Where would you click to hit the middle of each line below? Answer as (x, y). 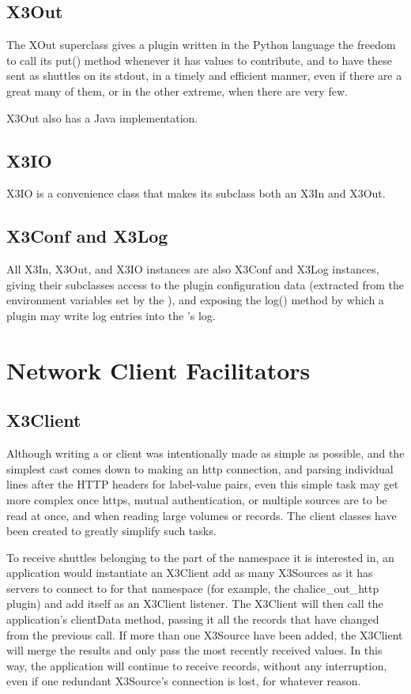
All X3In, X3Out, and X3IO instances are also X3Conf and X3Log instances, (193, 269)
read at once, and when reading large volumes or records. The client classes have (202, 515)
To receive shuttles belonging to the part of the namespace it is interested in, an (200, 557)
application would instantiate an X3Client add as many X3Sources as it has (190, 573)
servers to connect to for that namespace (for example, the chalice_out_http (193, 588)
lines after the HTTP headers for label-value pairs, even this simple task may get (203, 484)
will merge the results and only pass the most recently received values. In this (194, 650)
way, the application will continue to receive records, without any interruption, (197, 665)
